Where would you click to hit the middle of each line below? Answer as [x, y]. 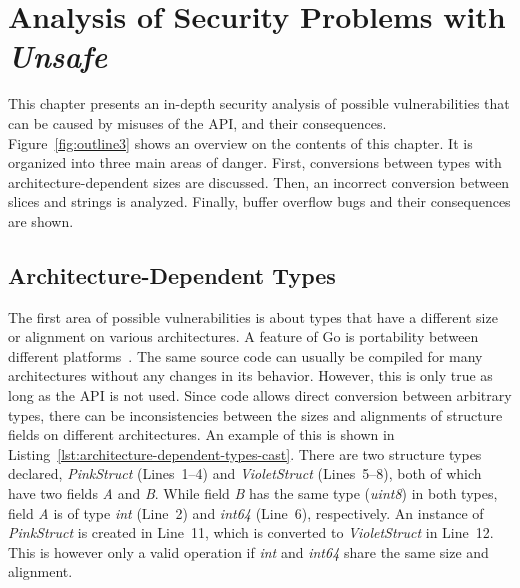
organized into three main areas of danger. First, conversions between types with [255, 162]
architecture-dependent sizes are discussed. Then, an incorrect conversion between [259, 181]
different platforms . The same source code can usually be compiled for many [245, 355]
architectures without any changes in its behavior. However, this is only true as [250, 375]
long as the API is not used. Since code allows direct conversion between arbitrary [260, 395]
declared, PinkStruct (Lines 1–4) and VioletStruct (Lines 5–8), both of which [245, 473]
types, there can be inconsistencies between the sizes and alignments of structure [255, 414]
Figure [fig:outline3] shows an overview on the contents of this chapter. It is [240, 142]
